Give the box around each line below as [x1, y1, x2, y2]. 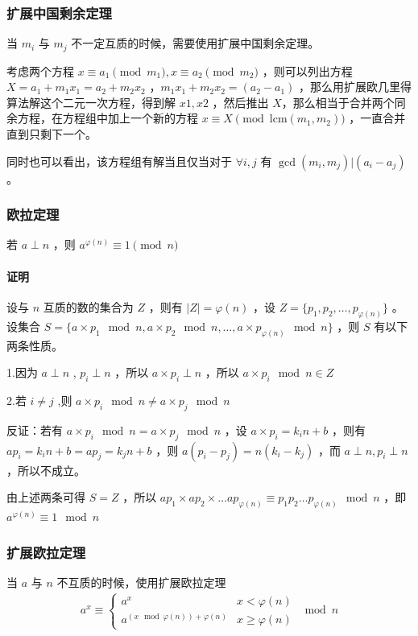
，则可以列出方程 [262, 62, 353, 79]
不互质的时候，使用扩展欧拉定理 [56, 573, 226, 590]
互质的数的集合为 [43, 298, 134, 315]
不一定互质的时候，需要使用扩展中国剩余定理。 [71, 35, 320, 52]
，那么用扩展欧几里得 [298, 78, 412, 95]
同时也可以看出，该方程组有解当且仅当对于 [6, 152, 232, 169]
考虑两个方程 [6, 62, 74, 79]
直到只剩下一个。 [6, 126, 97, 142]
